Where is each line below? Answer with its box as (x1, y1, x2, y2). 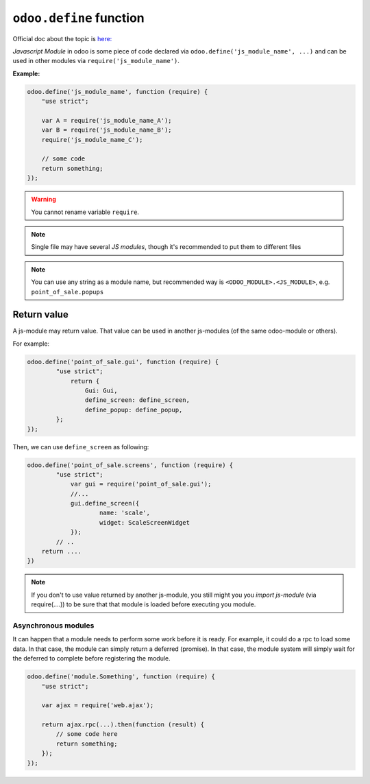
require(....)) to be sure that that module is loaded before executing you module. (31, 600, 256, 608)
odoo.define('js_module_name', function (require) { (27, 88, 208, 95)
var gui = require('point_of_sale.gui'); (70, 480, 212, 488)
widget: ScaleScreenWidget (99, 519, 190, 526)
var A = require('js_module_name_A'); (41, 117, 172, 124)
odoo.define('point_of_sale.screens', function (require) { (27, 461, 234, 469)
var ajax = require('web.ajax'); (41, 702, 154, 709)
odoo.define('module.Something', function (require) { (27, 673, 215, 680)
